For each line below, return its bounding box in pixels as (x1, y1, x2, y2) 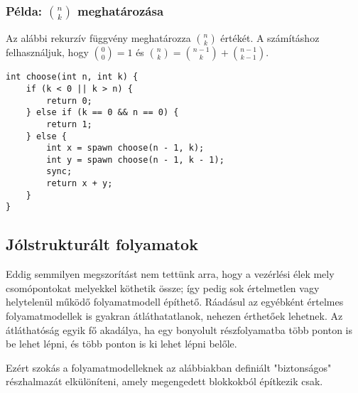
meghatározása (77, 1, 164, 19)
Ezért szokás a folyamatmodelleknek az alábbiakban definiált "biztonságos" (6, 360, 332, 375)
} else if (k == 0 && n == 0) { (26, 107, 179, 118)
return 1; (46, 119, 92, 129)
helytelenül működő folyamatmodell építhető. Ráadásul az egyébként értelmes (6, 294, 344, 309)
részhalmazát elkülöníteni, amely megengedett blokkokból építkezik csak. (6, 374, 323, 389)
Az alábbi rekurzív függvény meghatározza (6, 31, 191, 45)
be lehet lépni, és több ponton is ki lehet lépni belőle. (6, 336, 237, 351)
